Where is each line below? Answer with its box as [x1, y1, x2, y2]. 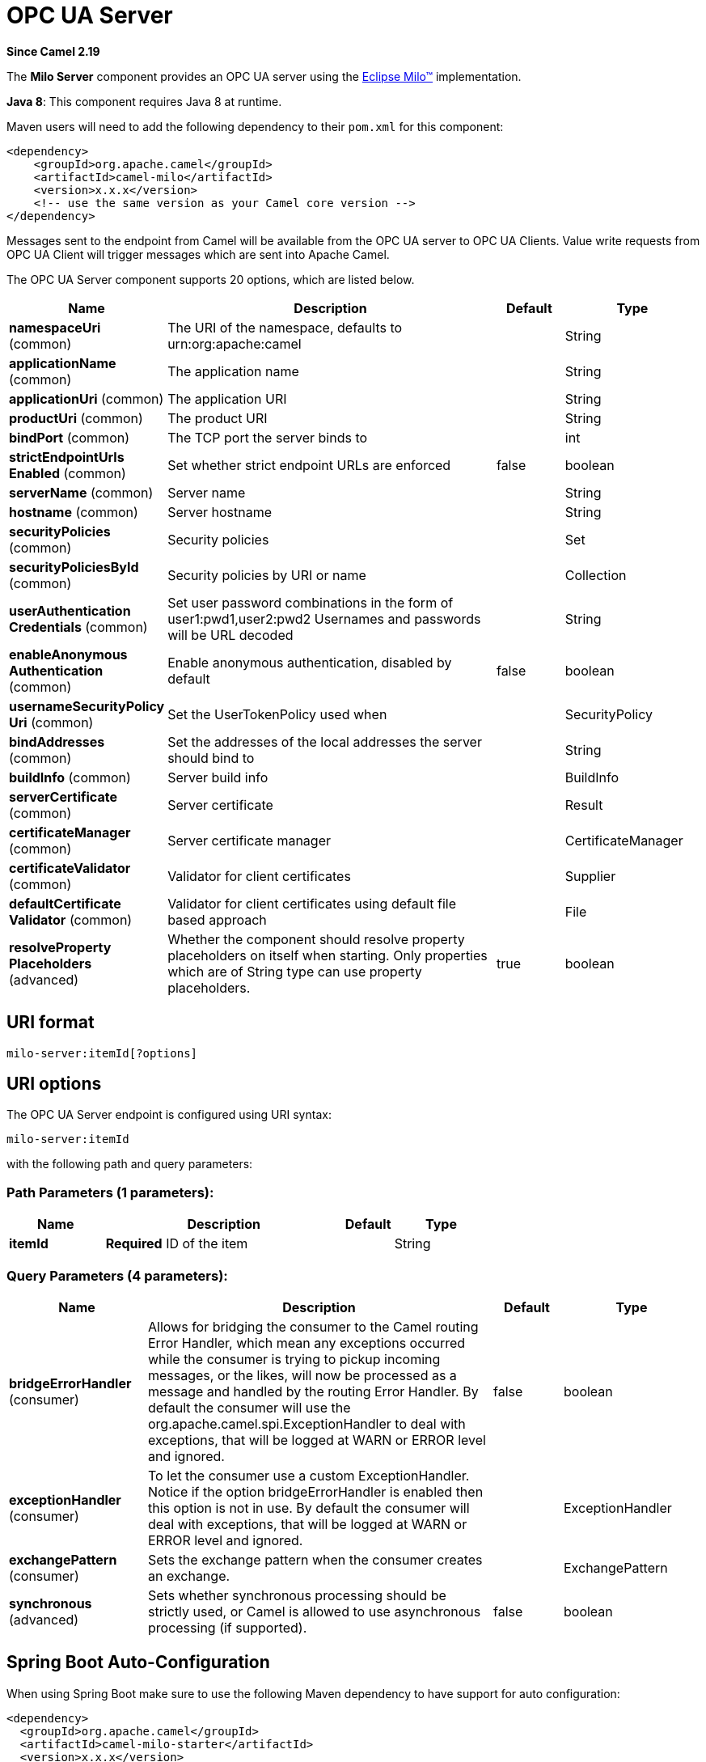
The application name [167, 362, 299, 379]
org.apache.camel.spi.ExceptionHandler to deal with [148, 1415, 466, 1432]
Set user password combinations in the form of [167, 594, 454, 611]
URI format [6, 1012, 95, 1033]
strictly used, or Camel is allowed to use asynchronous [148, 1603, 481, 1620]
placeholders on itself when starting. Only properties [167, 947, 488, 964]
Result [564, 796, 603, 813]
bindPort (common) [9, 429, 130, 446]
